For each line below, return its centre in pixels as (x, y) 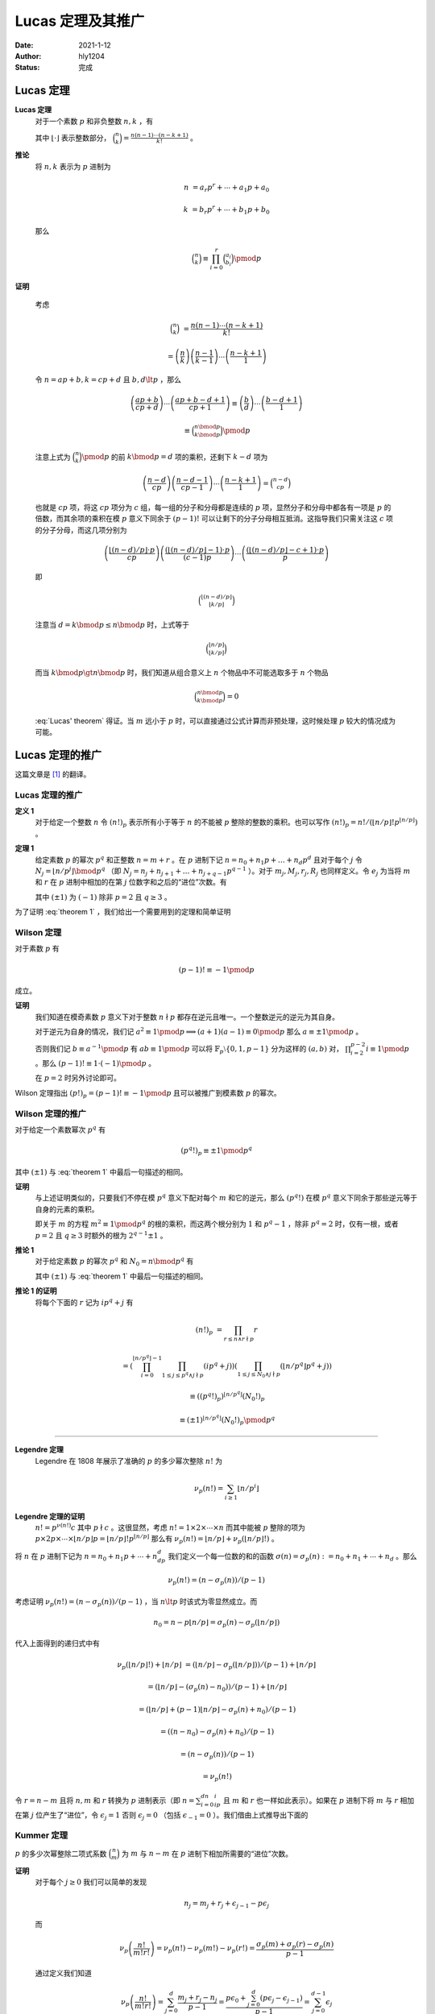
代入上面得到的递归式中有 (57, 1643)
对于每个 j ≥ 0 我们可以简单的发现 (91, 1882)
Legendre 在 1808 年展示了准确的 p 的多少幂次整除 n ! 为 (129, 1461)
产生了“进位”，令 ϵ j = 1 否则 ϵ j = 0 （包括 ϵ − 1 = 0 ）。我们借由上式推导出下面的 (176, 1815)
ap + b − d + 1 (200, 400)
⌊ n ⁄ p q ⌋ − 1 (147, 1357)
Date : (24, 45)
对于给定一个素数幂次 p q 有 (60, 1129)
